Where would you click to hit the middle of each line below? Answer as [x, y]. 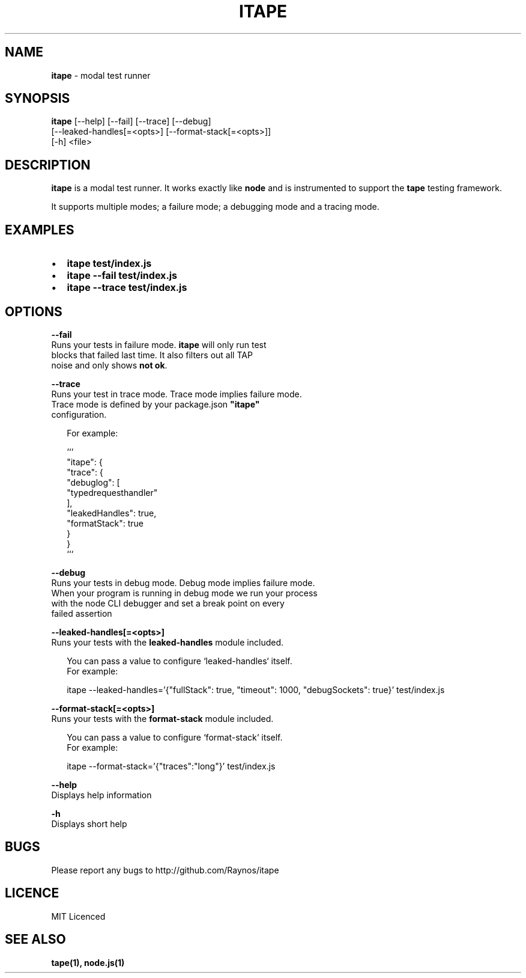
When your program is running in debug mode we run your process [184, 593]
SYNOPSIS [38, 99]
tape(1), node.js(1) [88, 962]
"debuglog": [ [93, 482]
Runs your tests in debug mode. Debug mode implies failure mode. [183, 582]
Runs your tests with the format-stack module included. [162, 718]
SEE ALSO [35, 940]
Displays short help [89, 824]
